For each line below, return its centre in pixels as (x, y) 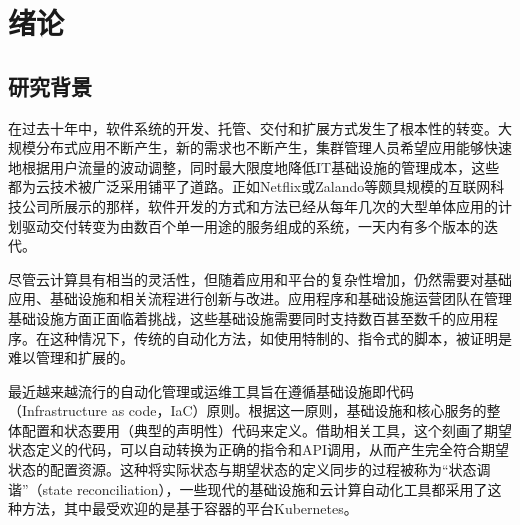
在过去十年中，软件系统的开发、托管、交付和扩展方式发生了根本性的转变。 (253, 127)
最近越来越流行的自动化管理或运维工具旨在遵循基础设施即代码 (211, 390)
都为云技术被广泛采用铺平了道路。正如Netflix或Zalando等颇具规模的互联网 (249, 186)
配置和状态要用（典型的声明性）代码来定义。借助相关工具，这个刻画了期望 (266, 429)
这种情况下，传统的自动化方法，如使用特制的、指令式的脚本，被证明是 (280, 337)
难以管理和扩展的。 (71, 357)
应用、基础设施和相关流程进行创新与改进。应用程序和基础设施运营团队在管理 (260, 298)
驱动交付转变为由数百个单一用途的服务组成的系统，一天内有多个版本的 (252, 225)
